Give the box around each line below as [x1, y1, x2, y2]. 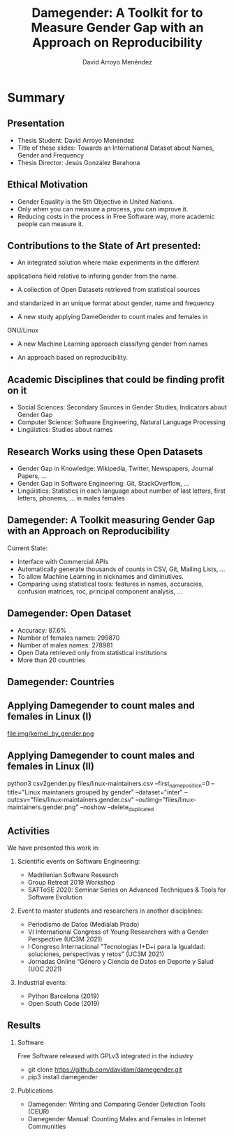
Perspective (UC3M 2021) [27, 935, 103, 944]
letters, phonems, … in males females [17, 494, 126, 502]
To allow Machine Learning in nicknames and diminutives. [17, 572, 184, 580]
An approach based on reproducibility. [17, 353, 128, 362]
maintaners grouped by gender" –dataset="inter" [41, 788, 183, 797]
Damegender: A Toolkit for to [31, 5, 203, 21]
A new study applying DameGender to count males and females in [17, 313, 208, 321]
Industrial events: [17, 979, 68, 987]
